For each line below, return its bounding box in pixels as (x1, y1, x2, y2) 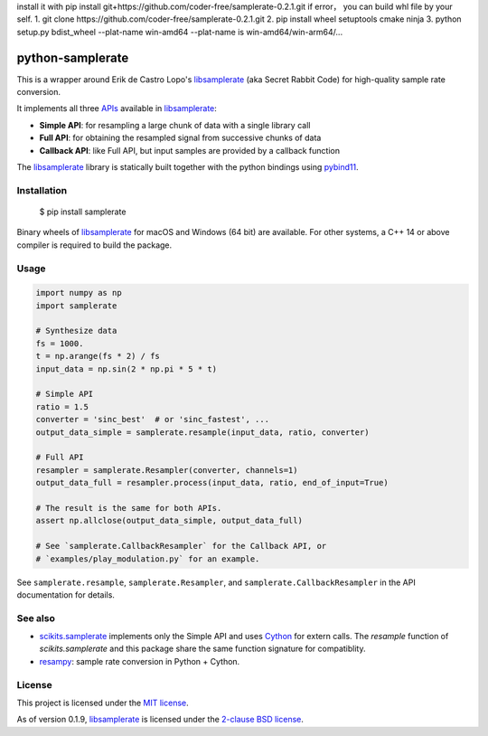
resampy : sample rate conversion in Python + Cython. (39, 656, 240, 666)
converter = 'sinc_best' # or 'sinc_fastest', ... (35, 414, 270, 425)
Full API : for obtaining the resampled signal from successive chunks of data (39, 132, 322, 144)
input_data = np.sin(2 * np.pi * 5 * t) (35, 363, 217, 374)
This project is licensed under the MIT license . (16, 697, 189, 708)
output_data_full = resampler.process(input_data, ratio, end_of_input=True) (35, 477, 389, 488)
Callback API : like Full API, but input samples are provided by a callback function (39, 145, 341, 156)
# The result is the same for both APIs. (35, 503, 222, 513)
